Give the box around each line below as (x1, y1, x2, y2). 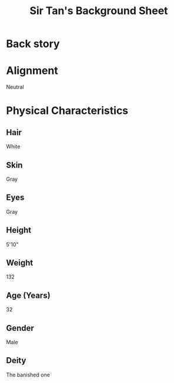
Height (6, 225, 31, 236)
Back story (6, 37, 60, 51)
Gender (6, 323, 34, 333)
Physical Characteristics (6, 104, 129, 117)
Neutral (6, 83, 25, 90)
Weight (6, 257, 34, 268)
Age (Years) (6, 290, 51, 300)
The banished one (6, 371, 50, 378)
